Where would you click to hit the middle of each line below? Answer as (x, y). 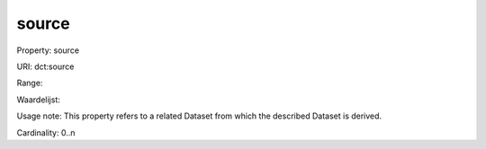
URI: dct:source (45, 66)
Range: (30, 83)
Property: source (48, 50)
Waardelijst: (38, 100)
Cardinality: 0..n (46, 132)
